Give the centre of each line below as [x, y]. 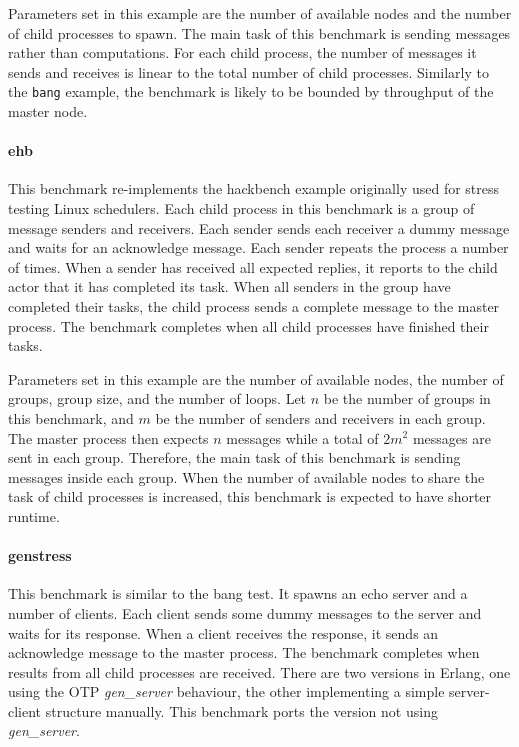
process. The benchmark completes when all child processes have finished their [248, 325]
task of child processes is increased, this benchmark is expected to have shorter [250, 496]
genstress [40, 555]
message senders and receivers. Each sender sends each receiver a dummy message [259, 227]
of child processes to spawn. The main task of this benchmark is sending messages [259, 32]
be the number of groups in [407, 398]
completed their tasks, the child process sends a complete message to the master [254, 305]
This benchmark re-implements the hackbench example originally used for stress [254, 188]
